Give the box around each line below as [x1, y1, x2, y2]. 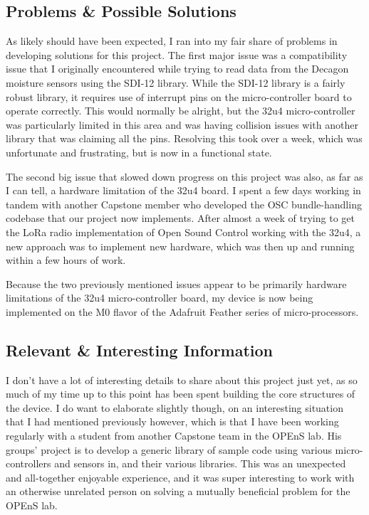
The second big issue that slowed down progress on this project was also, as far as [6, 169, 363, 184]
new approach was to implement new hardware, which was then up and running [6, 238, 355, 253]
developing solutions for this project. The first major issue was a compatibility [6, 47, 348, 62]
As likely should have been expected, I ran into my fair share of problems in [6, 33, 338, 48]
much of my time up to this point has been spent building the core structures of [6, 386, 355, 401]
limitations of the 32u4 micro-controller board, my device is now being [6, 290, 313, 305]
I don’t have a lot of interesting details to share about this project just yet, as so [6, 372, 358, 387]
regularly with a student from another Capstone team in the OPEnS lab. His [6, 428, 342, 443]
